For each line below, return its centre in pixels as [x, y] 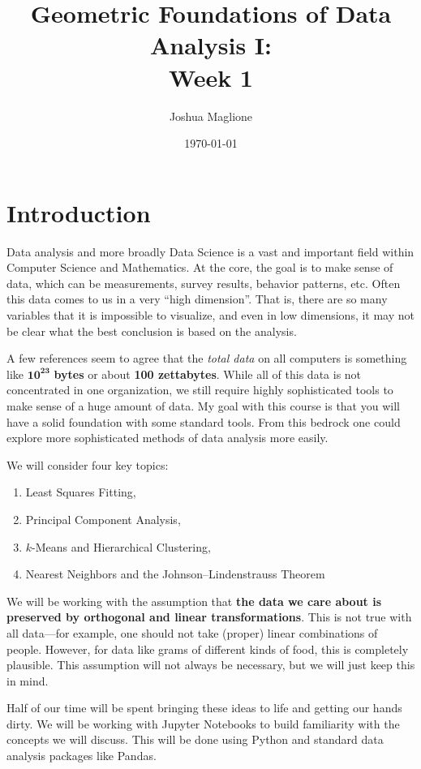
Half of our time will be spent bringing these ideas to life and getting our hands [204, 708]
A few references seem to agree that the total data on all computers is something [207, 358]
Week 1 [211, 77]
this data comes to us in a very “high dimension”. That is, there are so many [197, 299]
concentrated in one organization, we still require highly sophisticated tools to [200, 390]
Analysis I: [211, 45]
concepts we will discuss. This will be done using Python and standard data [195, 739]
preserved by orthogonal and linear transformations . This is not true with [209, 617]
